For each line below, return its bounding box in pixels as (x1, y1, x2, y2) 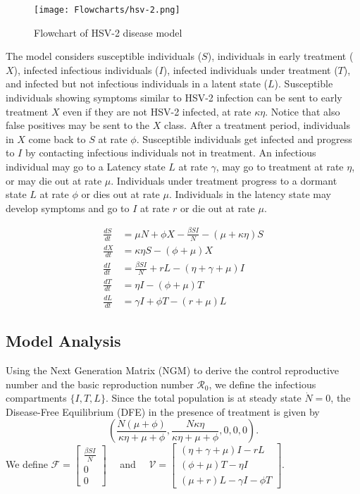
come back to (28, 131, 86, 146)
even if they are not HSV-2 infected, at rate (63, 104, 252, 118)
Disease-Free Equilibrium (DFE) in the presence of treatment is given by (6, 404, 320, 419)
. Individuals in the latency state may (168, 187, 331, 202)
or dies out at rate (81, 187, 160, 202)
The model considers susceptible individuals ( (6, 49, 202, 63)
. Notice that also (265, 104, 340, 118)
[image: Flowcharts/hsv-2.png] (34, 5, 180, 15)
